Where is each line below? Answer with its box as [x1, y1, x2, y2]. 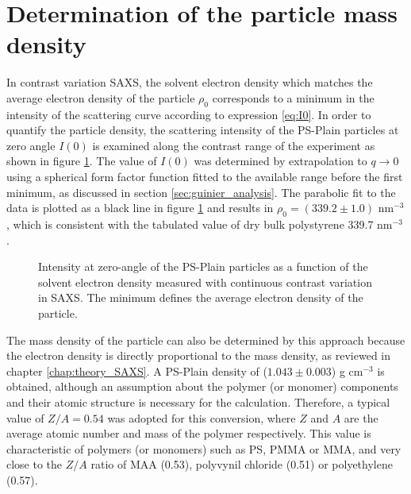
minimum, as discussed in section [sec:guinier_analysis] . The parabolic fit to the [6, 183, 396, 200]
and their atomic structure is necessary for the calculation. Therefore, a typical [6, 394, 390, 410]
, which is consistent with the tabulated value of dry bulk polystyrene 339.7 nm [6, 216, 393, 233]
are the [344, 409, 378, 426]
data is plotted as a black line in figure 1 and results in [6, 199, 274, 216]
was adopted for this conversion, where [107, 409, 296, 426]
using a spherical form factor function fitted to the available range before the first [6, 168, 403, 185]
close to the [6, 456, 63, 473]
